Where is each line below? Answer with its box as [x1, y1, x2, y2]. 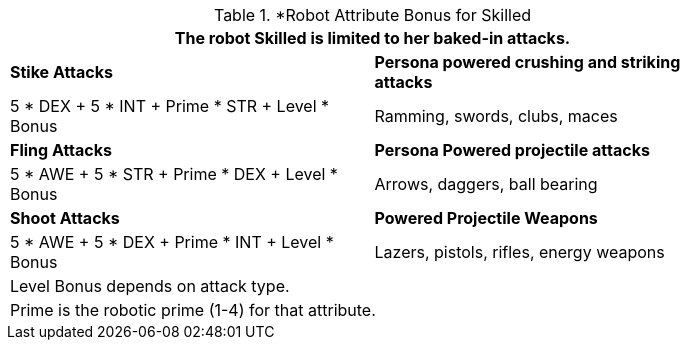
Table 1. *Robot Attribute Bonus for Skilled [213, 5, 532, 25]
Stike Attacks [10, 62, 113, 82]
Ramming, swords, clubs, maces [374, 106, 618, 126]
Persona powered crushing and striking [374, 52, 681, 72]
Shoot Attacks [10, 208, 120, 228]
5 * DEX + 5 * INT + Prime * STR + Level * [10, 96, 330, 116]
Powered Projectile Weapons [374, 208, 598, 228]
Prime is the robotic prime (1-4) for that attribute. [10, 300, 376, 320]
